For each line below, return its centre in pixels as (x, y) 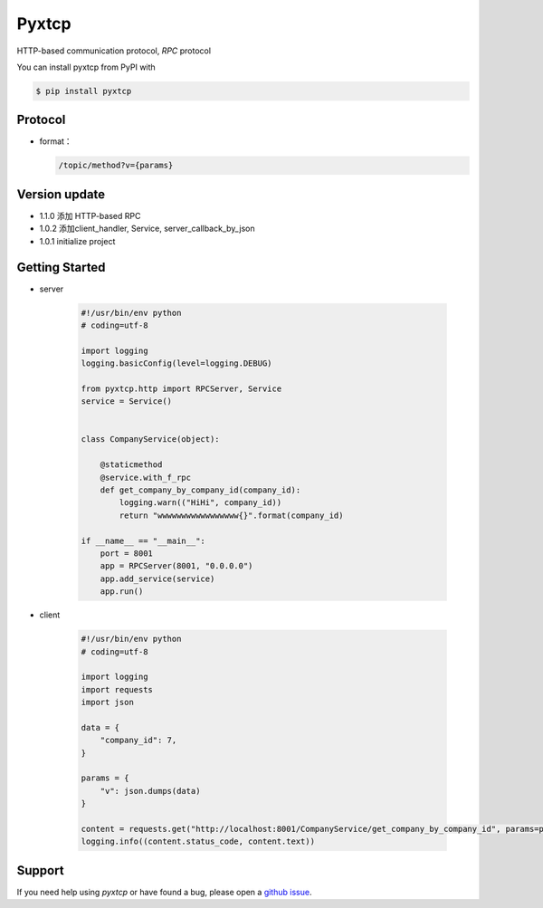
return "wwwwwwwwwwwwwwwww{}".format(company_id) (231, 515)
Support (40, 870)
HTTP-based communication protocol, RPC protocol (114, 51)
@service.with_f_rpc (146, 477)
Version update (61, 194)
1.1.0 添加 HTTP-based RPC (90, 215)
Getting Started (61, 267)
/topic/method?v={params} (116, 166)
